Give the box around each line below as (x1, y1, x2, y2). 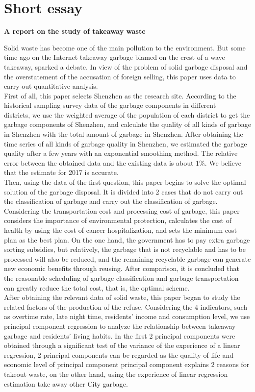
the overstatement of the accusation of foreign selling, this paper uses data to (4, 71, 236, 81)
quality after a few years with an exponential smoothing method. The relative (4, 148, 238, 158)
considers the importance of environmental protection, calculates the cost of (4, 215, 232, 225)
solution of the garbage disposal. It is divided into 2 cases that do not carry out (4, 186, 243, 196)
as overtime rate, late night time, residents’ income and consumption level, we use (4, 311, 250, 321)
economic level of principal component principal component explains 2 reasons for (4, 359, 250, 369)
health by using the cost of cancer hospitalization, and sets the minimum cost (4, 225, 237, 235)
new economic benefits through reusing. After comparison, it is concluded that (4, 263, 239, 273)
